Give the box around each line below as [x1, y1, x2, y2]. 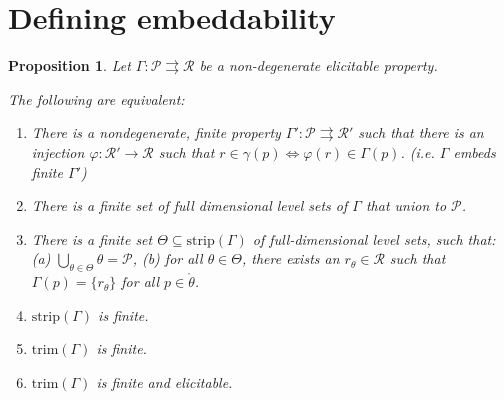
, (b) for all [132, 248, 203, 269]
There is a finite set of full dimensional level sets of [31, 195, 348, 216]
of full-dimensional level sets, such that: [252, 228, 496, 249]
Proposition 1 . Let [8, 55, 131, 76]
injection [31, 141, 85, 162]
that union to [365, 195, 447, 216]
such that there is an [358, 122, 484, 143]
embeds [453, 141, 496, 162]
